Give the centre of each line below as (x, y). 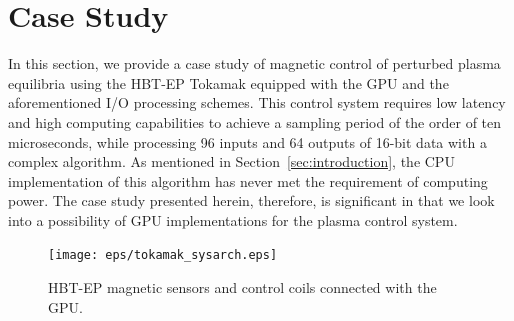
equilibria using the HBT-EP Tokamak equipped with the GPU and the (228, 82)
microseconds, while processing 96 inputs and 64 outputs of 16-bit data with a (247, 141)
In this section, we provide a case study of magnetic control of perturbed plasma (254, 63)
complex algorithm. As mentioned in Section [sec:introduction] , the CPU (231, 161)
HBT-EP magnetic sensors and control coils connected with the (242, 287)
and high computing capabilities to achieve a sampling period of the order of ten (255, 121)
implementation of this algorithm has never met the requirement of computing (248, 180)
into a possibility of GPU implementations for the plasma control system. (233, 219)
